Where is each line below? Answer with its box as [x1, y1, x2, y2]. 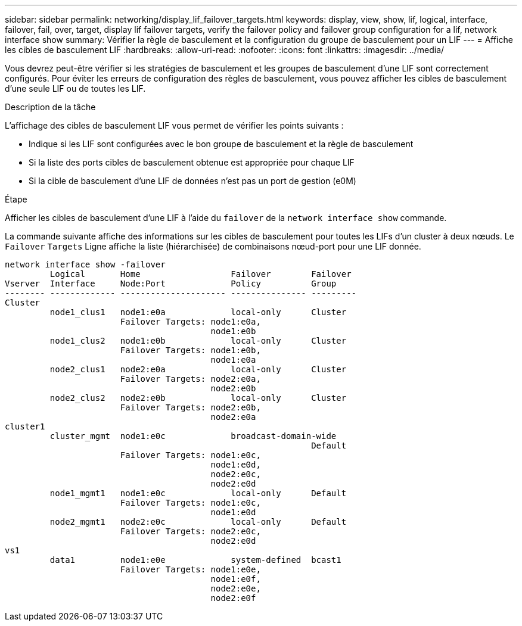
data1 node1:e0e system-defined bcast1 [49, 555, 341, 565]
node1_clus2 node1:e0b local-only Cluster [49, 336, 347, 345]
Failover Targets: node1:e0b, [120, 345, 261, 355]
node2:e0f [210, 593, 256, 603]
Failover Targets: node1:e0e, [120, 565, 261, 574]
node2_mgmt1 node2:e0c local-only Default [49, 517, 347, 527]
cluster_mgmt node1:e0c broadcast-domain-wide [49, 431, 337, 441]
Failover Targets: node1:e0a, [120, 317, 261, 326]
